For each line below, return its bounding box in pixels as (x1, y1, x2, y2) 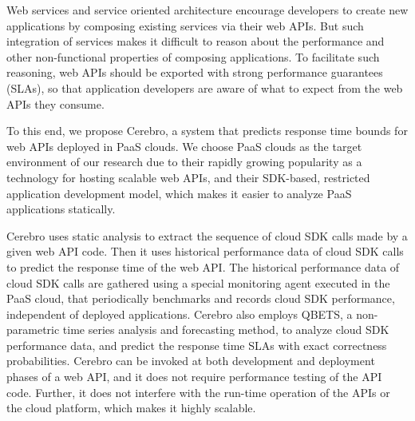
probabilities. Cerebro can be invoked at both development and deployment (6, 352, 375, 369)
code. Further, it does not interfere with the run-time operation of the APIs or (6, 383, 390, 400)
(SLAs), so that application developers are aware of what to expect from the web (6, 79, 403, 96)
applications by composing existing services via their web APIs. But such (6, 17, 364, 34)
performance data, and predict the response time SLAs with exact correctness (6, 336, 387, 353)
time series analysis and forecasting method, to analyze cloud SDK (62, 321, 389, 338)
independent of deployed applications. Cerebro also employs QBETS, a (6, 305, 353, 322)
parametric (6, 321, 60, 338)
